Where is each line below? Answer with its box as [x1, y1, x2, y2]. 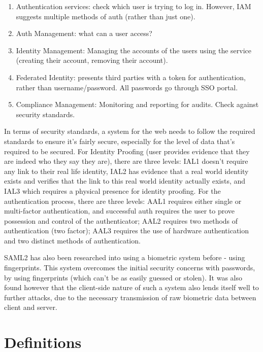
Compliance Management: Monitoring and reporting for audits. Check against [16, 99, 259, 110]
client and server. [4, 302, 57, 312]
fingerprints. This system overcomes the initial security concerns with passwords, [4, 262, 255, 273]
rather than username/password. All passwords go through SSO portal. [16, 82, 238, 92]
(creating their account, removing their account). [16, 55, 168, 65]
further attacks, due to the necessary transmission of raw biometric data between [4, 292, 256, 302]
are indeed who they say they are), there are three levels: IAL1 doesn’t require [4, 156, 248, 166]
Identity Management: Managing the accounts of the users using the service [16, 45, 252, 55]
